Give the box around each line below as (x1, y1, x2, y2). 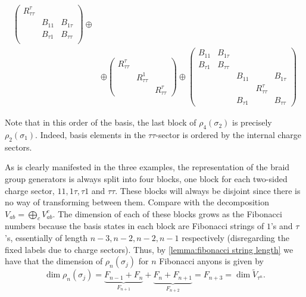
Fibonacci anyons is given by (159, 255, 264, 267)
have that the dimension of (5, 255, 103, 267)
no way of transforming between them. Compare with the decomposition (5, 196, 269, 208)
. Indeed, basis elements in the (35, 128, 146, 140)
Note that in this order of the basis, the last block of (5, 116, 196, 129)
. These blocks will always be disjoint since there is (115, 184, 301, 196)
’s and (270, 220, 293, 232)
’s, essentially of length (5, 232, 88, 244)
